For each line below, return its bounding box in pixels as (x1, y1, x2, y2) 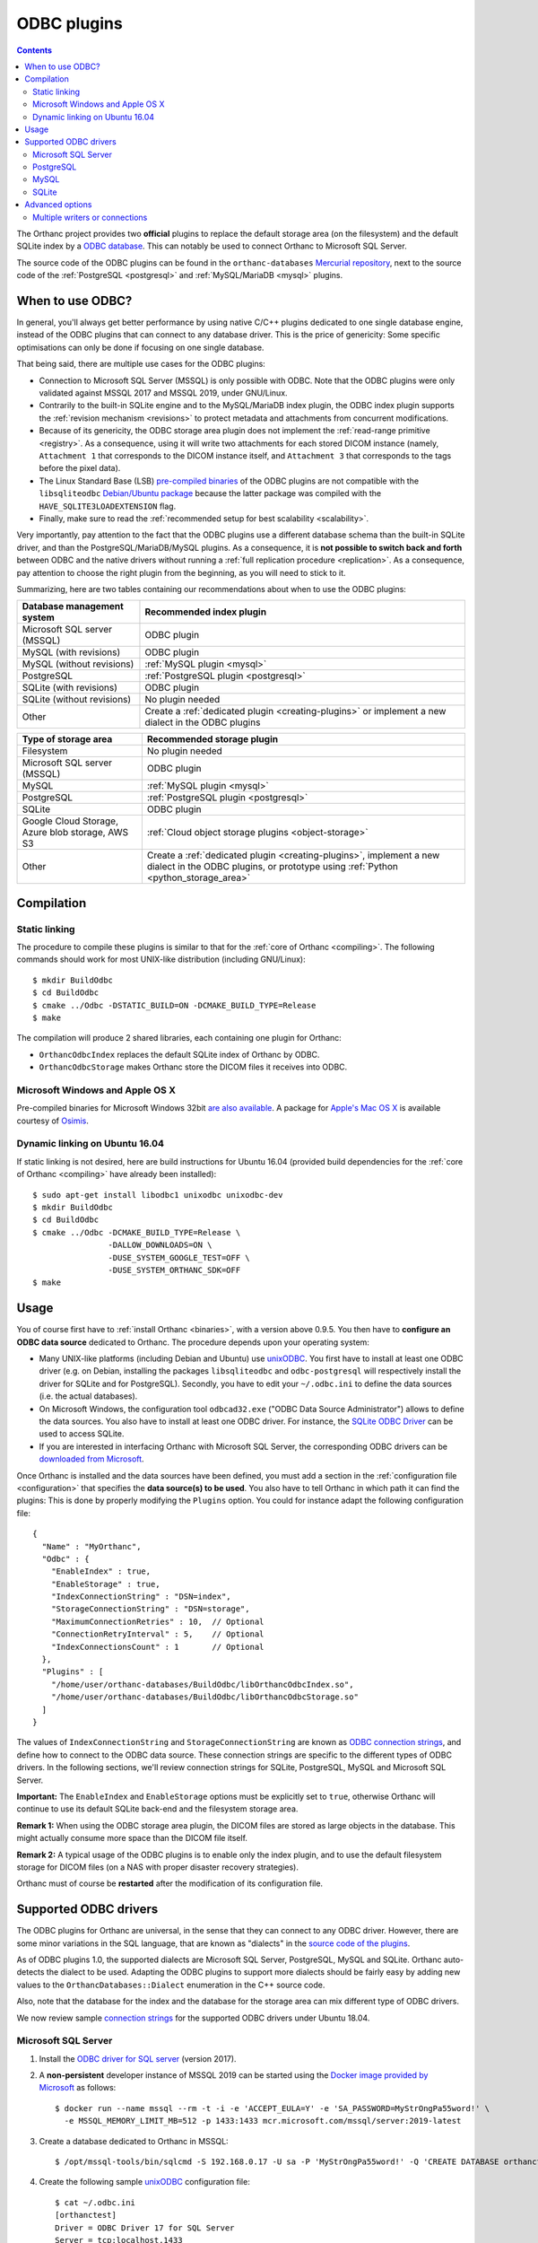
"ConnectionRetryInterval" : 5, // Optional (50, 1629, 265, 1639)
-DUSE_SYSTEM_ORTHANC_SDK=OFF (108, 1265, 241, 1275)
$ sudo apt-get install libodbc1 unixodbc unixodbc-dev (32, 1190, 283, 1200)
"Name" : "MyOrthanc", (41, 1541, 142, 1551)
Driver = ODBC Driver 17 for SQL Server (55, 2222, 235, 2233)
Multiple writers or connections (32, 212, 148, 223)
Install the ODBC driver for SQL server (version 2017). (39, 2053, 237, 2064)
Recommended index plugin (144, 606, 267, 618)
